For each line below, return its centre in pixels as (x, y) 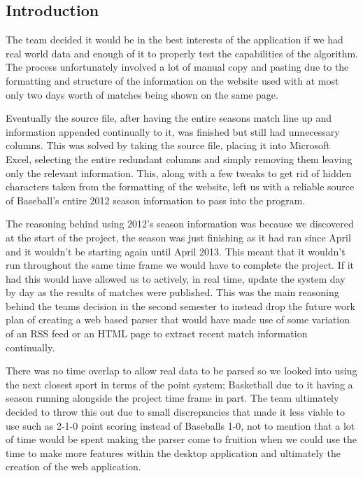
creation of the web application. (73, 466)
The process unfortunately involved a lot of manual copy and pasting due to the (177, 67)
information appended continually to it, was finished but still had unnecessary (173, 131)
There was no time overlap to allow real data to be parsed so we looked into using (181, 371)
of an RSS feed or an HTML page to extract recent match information (157, 333)
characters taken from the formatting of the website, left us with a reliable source (180, 187)
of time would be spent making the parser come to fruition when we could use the (181, 439)
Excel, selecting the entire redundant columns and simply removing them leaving (179, 159)
